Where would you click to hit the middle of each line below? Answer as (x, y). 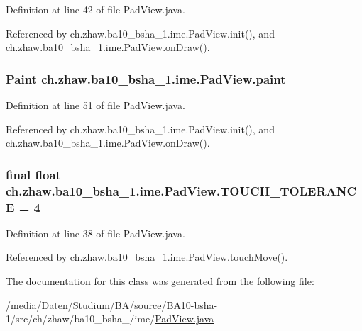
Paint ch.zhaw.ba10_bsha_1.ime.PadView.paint (146, 78)
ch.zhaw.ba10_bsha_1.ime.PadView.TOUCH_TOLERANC (181, 190)
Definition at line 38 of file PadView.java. (95, 233)
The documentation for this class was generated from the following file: (160, 281)
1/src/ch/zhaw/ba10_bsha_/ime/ (81, 319)
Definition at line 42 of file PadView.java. (95, 9)
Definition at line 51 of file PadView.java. (95, 105)
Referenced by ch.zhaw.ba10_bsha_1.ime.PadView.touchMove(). (147, 257)
